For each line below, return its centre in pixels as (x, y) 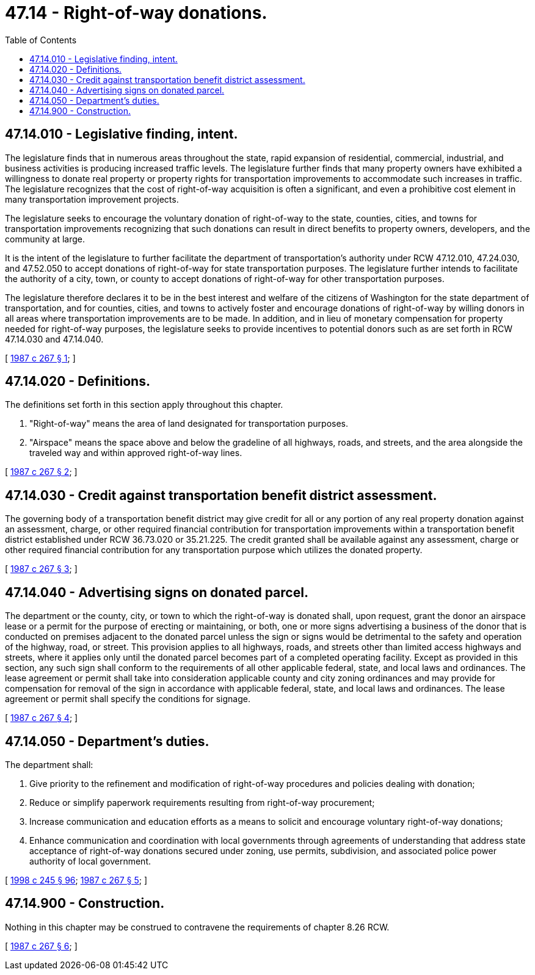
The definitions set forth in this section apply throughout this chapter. (144, 405)
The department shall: (49, 764)
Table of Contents (41, 40)
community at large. (45, 239)
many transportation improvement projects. (92, 199)
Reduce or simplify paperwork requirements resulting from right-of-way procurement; (202, 802)
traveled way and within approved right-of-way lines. (136, 453)
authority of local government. (90, 861)
